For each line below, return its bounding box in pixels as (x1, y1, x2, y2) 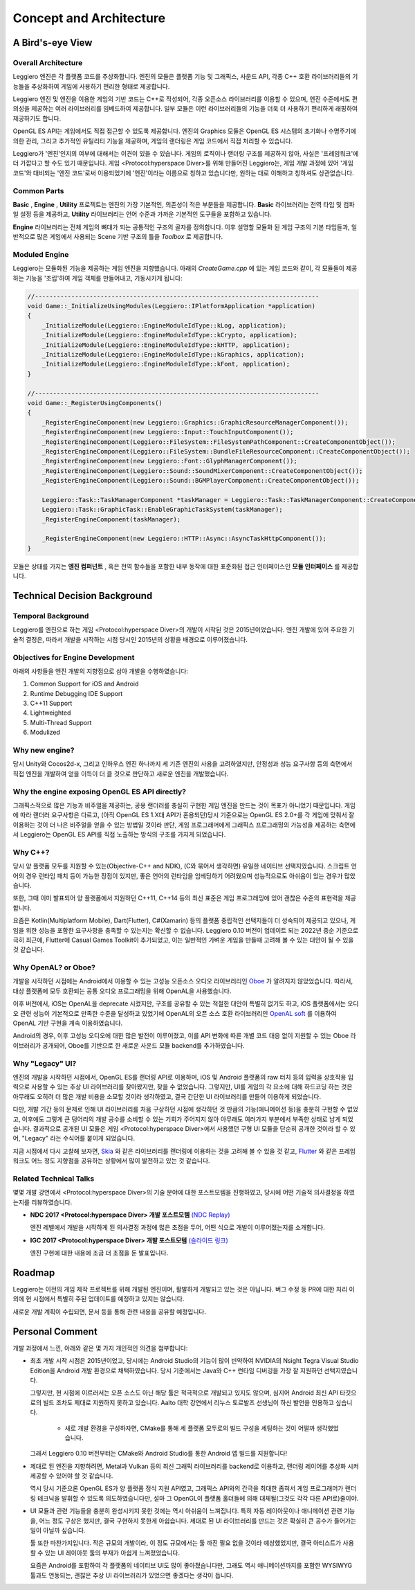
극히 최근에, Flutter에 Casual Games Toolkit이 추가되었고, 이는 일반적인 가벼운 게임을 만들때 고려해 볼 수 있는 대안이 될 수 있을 (12, 936, 354, 944)
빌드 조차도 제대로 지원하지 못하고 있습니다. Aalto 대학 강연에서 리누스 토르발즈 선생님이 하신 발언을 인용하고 (42, 1398, 335, 1406)
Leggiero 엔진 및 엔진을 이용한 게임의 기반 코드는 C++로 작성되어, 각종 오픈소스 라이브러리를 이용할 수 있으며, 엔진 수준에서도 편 (12, 95, 358, 103)
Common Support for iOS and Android (30, 679, 139, 688)
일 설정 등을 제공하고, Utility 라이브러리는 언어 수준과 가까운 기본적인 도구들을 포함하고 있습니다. (12, 210, 273, 218)
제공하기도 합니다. (12, 114, 62, 123)
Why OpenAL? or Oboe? (12, 963, 96, 972)
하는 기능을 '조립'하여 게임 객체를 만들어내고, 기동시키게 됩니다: (12, 274, 183, 282)
